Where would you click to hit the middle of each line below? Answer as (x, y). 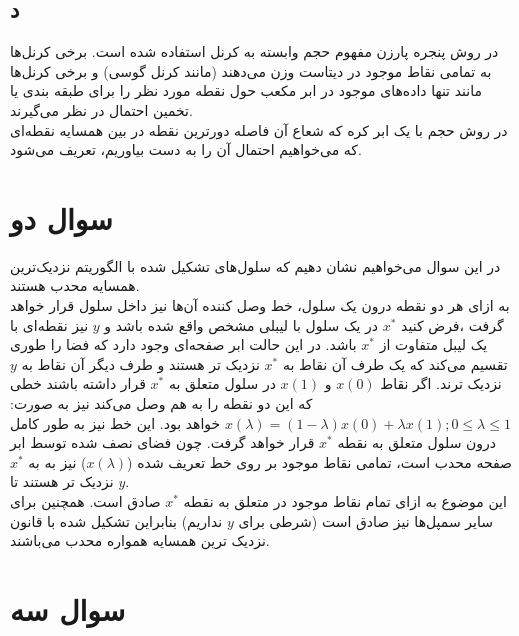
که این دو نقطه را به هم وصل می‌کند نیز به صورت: (161, 403)
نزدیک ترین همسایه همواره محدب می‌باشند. (140, 540)
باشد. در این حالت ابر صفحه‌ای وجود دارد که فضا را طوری (183, 344)
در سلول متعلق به (222, 383)
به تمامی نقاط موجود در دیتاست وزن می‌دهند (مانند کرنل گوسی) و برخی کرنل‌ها (251, 70)
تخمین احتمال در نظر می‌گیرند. (101, 109)
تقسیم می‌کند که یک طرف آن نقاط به (395, 363)
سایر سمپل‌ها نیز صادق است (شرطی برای (365, 520)
